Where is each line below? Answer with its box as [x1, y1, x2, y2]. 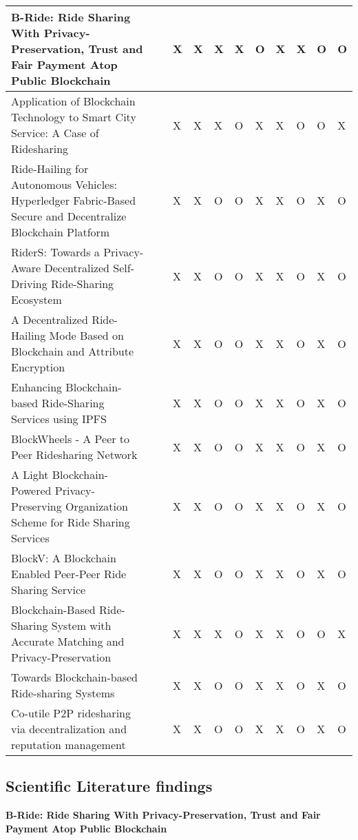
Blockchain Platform [11, 224, 110, 240]
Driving [11, 276, 48, 291]
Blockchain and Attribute [11, 343, 134, 359]
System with [51, 617, 112, 633]
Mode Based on [49, 327, 124, 343]
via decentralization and [11, 721, 127, 737]
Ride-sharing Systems [11, 685, 115, 701]
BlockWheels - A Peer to [11, 431, 130, 447]
